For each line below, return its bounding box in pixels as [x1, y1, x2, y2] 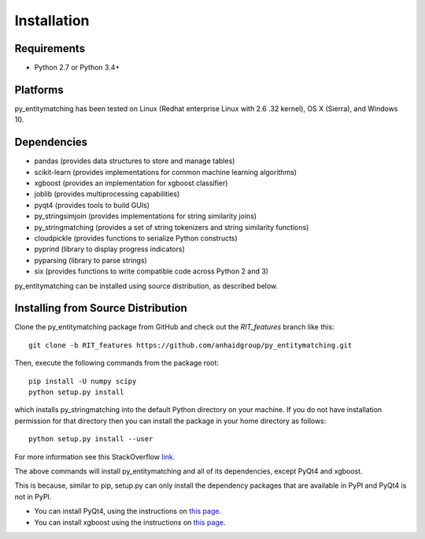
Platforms [14, 83, 64, 96]
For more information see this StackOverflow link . [14, 452, 176, 461]
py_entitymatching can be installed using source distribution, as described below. [14, 281, 279, 291]
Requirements [14, 42, 86, 55]
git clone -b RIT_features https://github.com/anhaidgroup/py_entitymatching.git [28, 340, 353, 350]
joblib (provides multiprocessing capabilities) [34, 189, 180, 199]
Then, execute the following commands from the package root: [14, 359, 220, 368]
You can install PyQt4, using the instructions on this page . [34, 507, 222, 516]
